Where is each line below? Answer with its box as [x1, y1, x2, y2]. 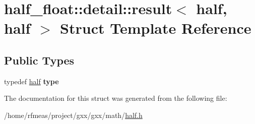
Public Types [4, 52, 75, 68]
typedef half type [4, 76, 59, 86]
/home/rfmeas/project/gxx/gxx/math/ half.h [4, 109, 143, 120]
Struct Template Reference [60, 18, 251, 38]
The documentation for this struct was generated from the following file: [4, 93, 227, 103]
